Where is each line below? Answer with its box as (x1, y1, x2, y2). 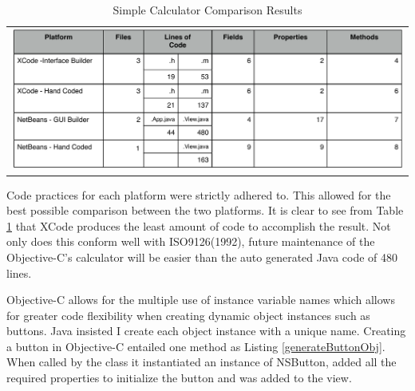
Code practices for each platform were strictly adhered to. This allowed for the (6, 186, 391, 203)
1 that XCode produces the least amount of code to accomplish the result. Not (6, 217, 391, 234)
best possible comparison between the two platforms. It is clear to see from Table (6, 202, 404, 219)
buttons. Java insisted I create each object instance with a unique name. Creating (6, 322, 406, 339)
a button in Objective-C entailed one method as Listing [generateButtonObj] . (6, 338, 385, 354)
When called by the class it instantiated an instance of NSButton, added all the (6, 353, 397, 370)
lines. (6, 264, 32, 281)
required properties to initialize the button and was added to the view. (6, 369, 352, 386)
